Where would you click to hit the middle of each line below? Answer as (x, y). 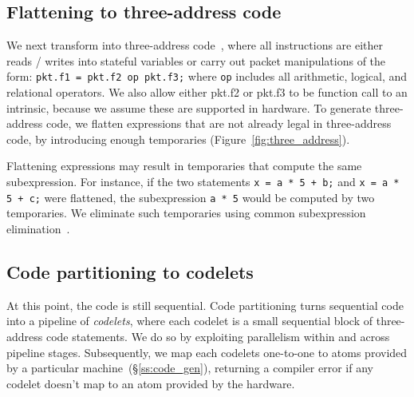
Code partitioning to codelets (130, 271)
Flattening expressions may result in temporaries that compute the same (184, 166)
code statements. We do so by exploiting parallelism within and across (218, 336)
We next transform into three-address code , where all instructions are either (195, 45)
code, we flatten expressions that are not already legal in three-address (219, 123)
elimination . (38, 228)
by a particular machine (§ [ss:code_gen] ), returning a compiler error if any (190, 368)
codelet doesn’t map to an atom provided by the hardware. (151, 383)
